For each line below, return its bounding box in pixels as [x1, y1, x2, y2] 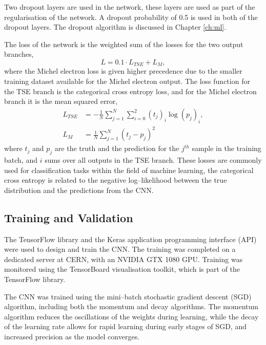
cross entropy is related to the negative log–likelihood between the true [4, 175, 227, 185]
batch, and [4, 154, 37, 165]
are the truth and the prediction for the [54, 143, 179, 154]
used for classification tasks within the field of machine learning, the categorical [4, 164, 254, 175]
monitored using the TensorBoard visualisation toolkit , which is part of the [4, 264, 240, 274]
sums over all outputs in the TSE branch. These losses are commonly [45, 154, 262, 165]
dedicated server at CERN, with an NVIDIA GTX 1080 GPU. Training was [4, 253, 243, 264]
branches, [4, 49, 34, 59]
